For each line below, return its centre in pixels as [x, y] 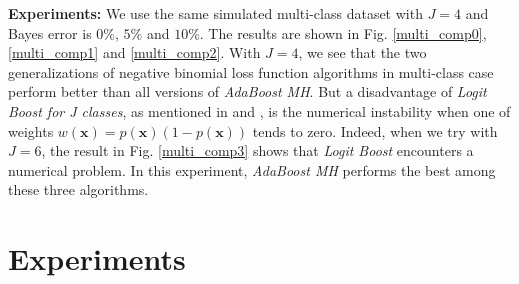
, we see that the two [362, 52]
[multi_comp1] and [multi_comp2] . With [134, 52]
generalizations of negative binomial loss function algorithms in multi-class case [251, 71]
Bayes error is [50, 32]
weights [31, 130]
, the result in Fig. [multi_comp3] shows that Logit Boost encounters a [257, 150]
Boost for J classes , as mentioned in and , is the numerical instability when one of [259, 110]
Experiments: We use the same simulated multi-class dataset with [215, 13]
